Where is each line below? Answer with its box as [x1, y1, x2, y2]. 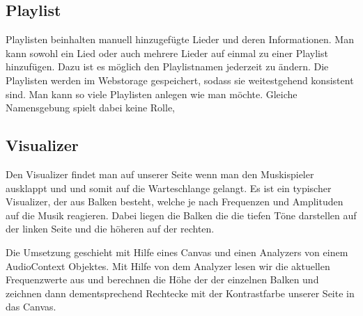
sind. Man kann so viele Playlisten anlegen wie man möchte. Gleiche [6, 86, 298, 101]
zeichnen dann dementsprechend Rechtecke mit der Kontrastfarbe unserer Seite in [6, 285, 355, 300]
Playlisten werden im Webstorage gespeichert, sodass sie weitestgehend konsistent [6, 72, 354, 87]
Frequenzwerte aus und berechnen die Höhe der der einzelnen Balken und [6, 272, 319, 287]
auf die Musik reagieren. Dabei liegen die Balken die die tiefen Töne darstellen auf [6, 207, 357, 222]
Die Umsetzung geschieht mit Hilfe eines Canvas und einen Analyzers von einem [6, 244, 348, 259]
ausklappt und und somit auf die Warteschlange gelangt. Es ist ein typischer [6, 180, 332, 195]
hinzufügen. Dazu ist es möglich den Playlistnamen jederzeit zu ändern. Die [6, 59, 329, 74]
